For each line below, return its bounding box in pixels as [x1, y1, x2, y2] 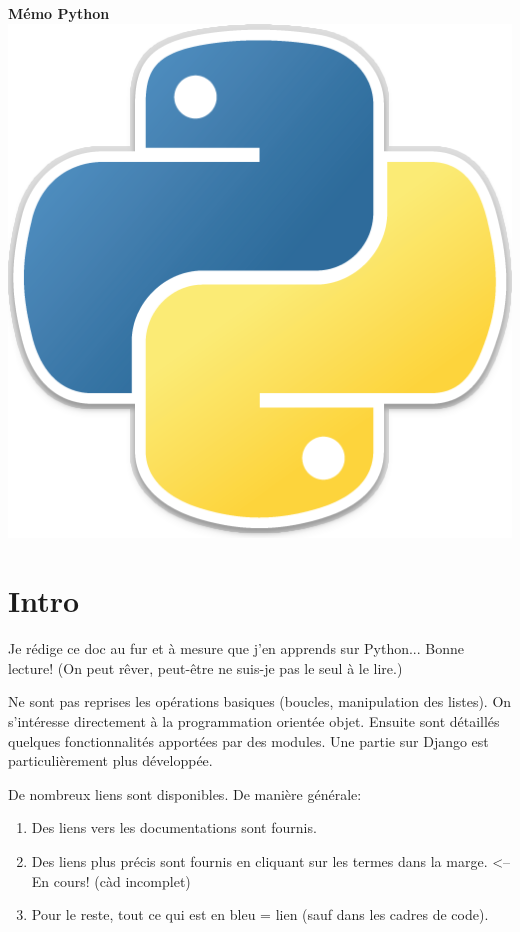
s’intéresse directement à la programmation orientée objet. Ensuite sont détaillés [8, 711, 500, 731]
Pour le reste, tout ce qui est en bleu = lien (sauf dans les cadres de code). [31, 904, 489, 925]
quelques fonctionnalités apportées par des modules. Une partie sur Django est [8, 730, 489, 751]
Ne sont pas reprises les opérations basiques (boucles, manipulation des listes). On [8, 691, 512, 712]
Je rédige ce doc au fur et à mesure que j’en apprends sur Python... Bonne [8, 638, 465, 659]
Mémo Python [8, 3, 110, 23]
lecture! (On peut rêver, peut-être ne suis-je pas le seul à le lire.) [8, 657, 403, 678]
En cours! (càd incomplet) [31, 870, 191, 891]
